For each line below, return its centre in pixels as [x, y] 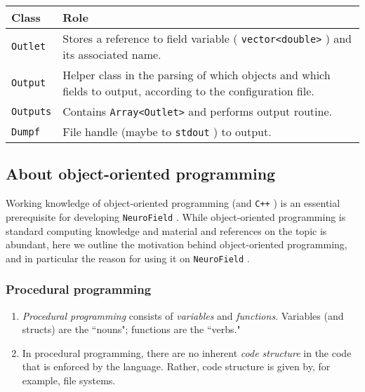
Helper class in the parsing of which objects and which [197, 75]
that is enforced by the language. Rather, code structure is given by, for [176, 366]
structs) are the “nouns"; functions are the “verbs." [131, 329]
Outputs [32, 111]
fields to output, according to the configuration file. [188, 91]
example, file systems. [69, 380]
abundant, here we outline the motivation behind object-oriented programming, [177, 244]
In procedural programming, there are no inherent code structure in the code [187, 352]
